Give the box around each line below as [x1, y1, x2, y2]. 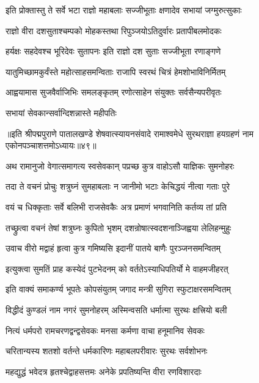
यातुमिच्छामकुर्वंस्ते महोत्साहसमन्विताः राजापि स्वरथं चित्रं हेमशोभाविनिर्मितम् [5, 65, 226, 78]
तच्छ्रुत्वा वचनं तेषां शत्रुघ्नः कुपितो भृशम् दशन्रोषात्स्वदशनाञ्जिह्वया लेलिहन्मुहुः [5, 221, 232, 234]
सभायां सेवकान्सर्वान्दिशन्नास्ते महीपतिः [5, 106, 117, 119]
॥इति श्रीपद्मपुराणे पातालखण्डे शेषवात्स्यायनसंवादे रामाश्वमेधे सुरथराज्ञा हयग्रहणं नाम [5, 127, 254, 139]
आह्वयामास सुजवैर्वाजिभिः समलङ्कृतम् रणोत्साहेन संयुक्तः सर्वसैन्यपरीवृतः [5, 86, 222, 99]
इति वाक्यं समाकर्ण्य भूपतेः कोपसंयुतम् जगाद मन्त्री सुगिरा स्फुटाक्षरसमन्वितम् [5, 283, 231, 296]
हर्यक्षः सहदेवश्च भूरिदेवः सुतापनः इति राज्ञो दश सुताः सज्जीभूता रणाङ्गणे [5, 45, 221, 58]
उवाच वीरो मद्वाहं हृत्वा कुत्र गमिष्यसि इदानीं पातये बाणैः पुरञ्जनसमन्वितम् [5, 242, 221, 255]
